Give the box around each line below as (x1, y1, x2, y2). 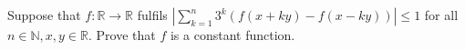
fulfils (137, 5, 168, 24)
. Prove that (88, 25, 156, 44)
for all (424, 5, 459, 24)
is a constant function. (170, 25, 295, 44)
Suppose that (7, 5, 81, 24)
